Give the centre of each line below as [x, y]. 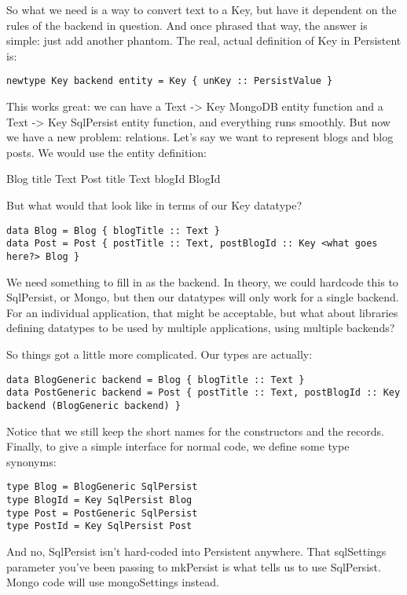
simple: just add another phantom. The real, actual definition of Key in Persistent [204, 40]
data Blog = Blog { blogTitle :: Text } [114, 230]
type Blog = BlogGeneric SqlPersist [102, 487]
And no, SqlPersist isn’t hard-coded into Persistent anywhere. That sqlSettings [196, 551]
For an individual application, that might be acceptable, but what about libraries [202, 312]
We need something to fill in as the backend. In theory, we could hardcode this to [202, 281]
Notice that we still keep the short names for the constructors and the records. [195, 431]
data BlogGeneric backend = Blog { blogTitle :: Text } [156, 380]
